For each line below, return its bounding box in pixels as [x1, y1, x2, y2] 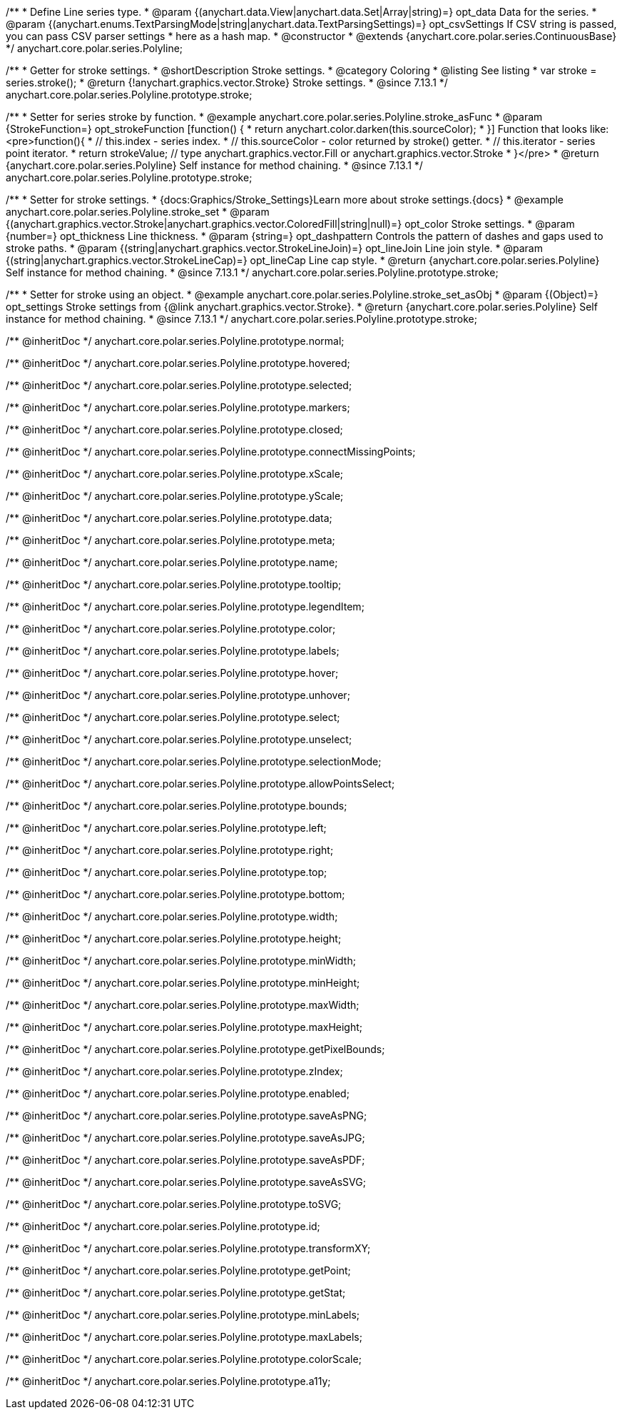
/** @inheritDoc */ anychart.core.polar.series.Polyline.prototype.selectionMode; [6, 755, 382, 767]
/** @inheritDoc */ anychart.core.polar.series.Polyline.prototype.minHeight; [6, 977, 360, 989]
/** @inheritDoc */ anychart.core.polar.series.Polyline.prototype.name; [6, 556, 338, 568]
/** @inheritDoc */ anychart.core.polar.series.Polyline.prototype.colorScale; [6, 1353, 362, 1365]
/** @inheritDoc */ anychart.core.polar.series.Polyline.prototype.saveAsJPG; [6, 1132, 365, 1144]
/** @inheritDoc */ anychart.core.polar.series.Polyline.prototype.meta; [6, 534, 335, 546]
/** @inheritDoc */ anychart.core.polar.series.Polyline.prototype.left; [6, 822, 327, 834]
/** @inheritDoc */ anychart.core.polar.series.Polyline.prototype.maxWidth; [6, 999, 360, 1011]
